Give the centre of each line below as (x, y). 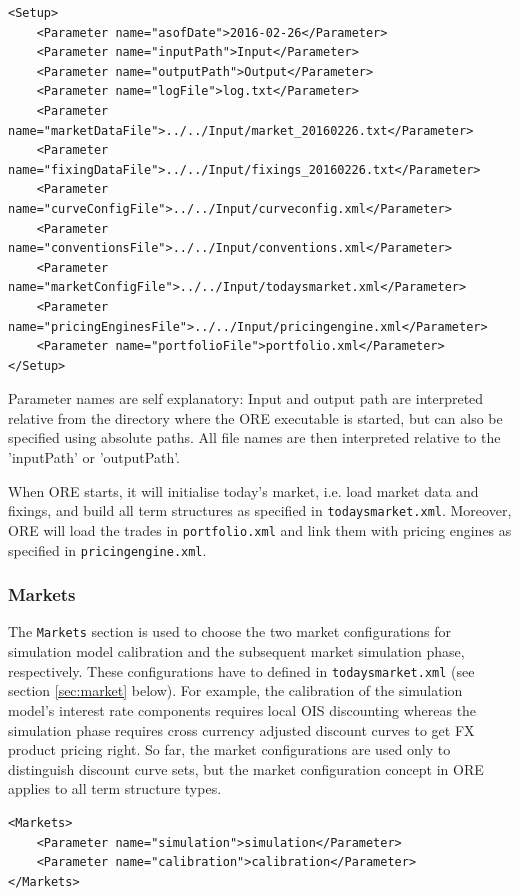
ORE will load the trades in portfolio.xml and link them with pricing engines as (260, 529)
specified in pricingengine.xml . (107, 549)
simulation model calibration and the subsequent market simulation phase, (236, 651)
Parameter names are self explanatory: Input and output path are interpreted (246, 398)
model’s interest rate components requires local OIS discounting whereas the (242, 709)
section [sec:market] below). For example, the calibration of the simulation (235, 690)
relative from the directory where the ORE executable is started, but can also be (255, 417)
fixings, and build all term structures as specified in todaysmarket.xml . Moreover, (260, 510)
